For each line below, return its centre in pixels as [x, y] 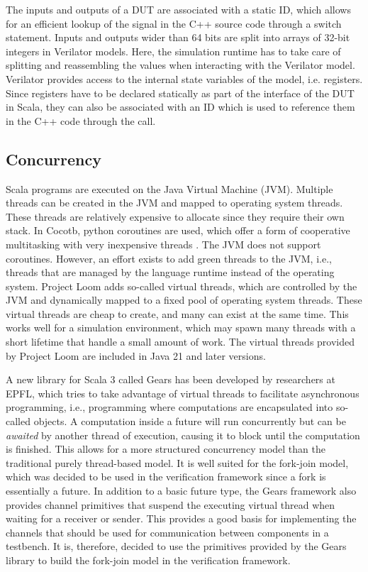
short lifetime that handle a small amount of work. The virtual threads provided [180, 342]
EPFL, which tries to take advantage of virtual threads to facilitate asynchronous [183, 393]
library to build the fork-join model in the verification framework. [148, 560]
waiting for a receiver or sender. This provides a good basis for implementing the [181, 518]
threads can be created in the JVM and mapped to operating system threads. [174, 203]
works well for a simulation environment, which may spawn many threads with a [181, 328]
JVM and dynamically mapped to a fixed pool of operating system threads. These [184, 300]
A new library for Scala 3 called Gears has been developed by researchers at [171, 379]
